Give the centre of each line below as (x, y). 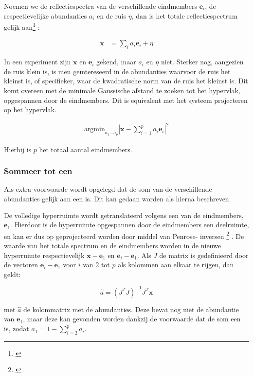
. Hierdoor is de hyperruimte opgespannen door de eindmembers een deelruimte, (130, 225)
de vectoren (21, 265)
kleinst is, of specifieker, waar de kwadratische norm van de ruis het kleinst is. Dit (126, 81)
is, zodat (17, 328)
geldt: (12, 274)
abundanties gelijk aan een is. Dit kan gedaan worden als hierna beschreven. (117, 198)
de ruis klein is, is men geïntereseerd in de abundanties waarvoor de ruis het (117, 71)
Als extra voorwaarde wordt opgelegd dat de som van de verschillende (108, 189)
